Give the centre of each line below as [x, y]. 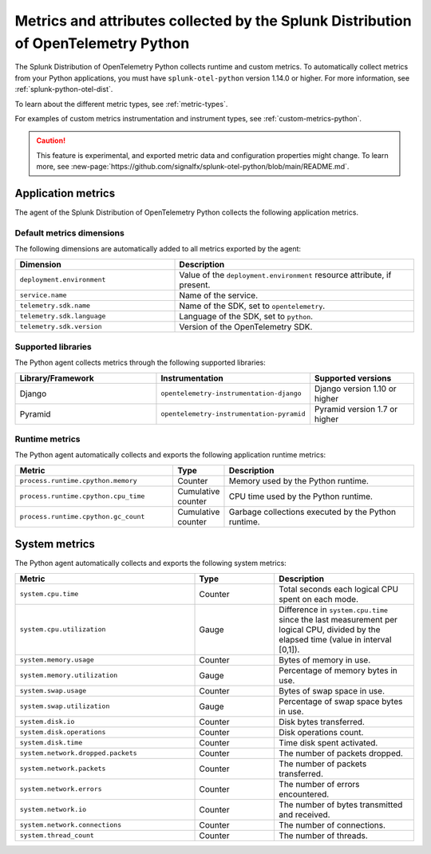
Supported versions [353, 378]
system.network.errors [61, 789]
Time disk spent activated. [328, 742]
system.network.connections [71, 825]
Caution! [51, 140]
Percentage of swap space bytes [341, 701]
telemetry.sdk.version [61, 327]
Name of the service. [219, 295]
